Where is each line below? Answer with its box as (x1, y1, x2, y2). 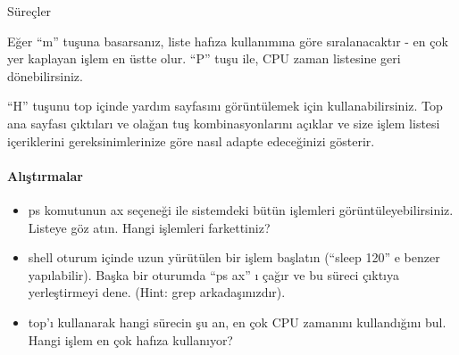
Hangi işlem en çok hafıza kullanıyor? (28, 330, 233, 349)
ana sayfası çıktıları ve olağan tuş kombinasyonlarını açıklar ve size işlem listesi (7, 113, 440, 132)
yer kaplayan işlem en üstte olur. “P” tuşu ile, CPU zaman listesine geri (7, 49, 401, 68)
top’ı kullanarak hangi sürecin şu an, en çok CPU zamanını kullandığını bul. (28, 312, 446, 331)
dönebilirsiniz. (7, 66, 83, 85)
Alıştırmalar (7, 166, 83, 185)
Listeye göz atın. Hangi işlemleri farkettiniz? (28, 218, 271, 236)
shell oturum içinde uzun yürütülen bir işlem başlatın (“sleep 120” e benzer (28, 248, 440, 267)
